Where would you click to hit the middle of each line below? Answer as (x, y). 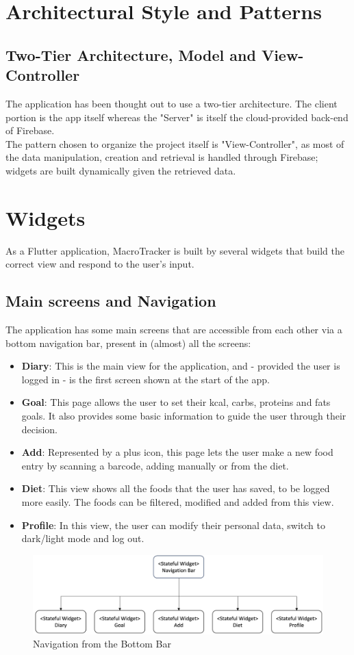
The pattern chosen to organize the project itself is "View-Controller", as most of (175, 143)
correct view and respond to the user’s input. (100, 264)
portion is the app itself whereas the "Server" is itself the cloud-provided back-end (177, 117)
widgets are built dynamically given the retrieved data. (121, 170)
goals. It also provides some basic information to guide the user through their (184, 416)
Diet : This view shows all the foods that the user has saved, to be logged (176, 488)
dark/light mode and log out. (83, 538)
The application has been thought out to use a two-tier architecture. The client (172, 103)
